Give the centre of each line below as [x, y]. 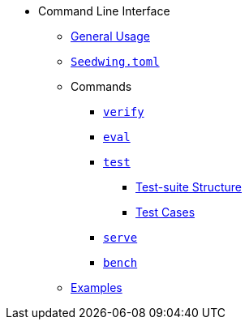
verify [124, 112]
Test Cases [165, 212]
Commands [101, 86]
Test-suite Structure [189, 187]
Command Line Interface [104, 11]
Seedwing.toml [115, 62]
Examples [97, 287]
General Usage [110, 36]
